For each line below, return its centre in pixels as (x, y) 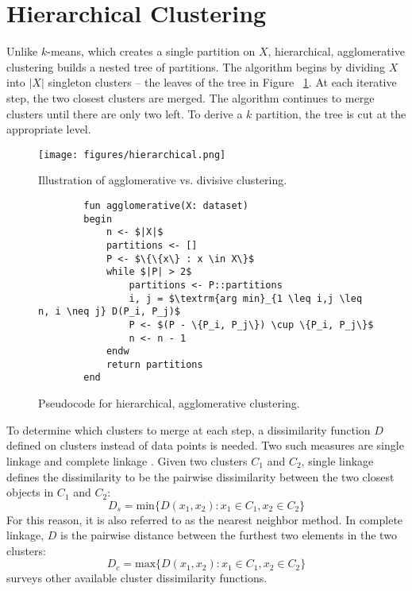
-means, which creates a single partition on (151, 51)
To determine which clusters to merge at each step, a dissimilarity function (189, 429)
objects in (30, 492)
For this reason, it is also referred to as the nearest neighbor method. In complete (205, 519)
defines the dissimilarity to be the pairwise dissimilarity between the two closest (200, 476)
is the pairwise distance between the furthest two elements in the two (228, 535)
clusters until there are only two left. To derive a (125, 113)
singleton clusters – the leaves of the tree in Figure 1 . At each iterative (222, 82)
